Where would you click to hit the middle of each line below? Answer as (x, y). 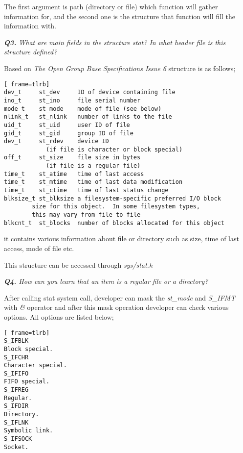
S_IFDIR (16, 406)
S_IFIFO (16, 373)
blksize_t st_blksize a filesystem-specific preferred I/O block (112, 198)
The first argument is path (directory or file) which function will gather (111, 6)
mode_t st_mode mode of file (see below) (83, 109)
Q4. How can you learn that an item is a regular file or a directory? (106, 281)
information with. (30, 26)
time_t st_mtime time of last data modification (93, 182)
